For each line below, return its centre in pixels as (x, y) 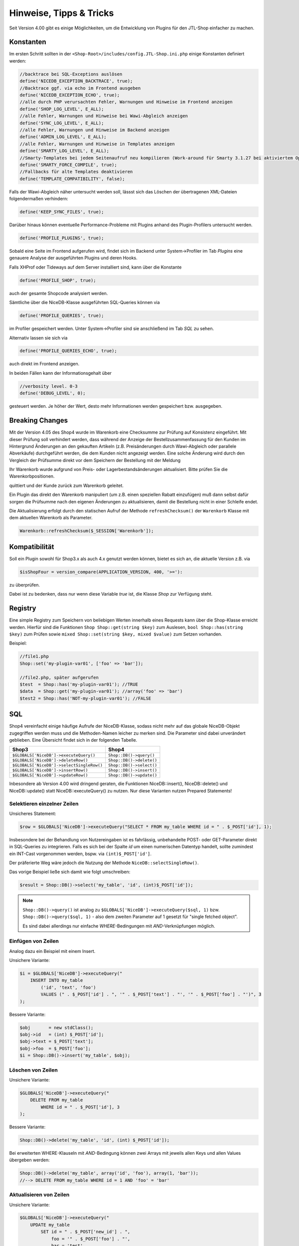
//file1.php (34, 656)
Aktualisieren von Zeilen (39, 1195)
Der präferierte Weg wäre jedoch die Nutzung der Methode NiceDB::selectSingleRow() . (104, 863)
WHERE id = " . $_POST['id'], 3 (80, 1107)
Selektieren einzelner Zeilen (44, 803)
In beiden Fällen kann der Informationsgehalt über (61, 373)
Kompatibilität (32, 546)
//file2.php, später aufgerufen (59, 677)
